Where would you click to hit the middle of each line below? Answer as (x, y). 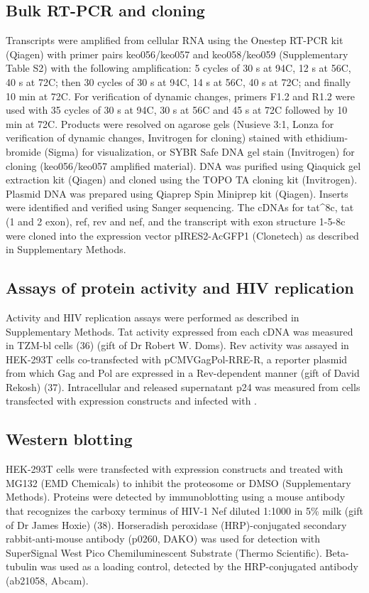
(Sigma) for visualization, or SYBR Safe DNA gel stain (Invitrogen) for (199, 151)
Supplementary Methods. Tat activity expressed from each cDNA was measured (180, 331)
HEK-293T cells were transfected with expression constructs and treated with (175, 469)
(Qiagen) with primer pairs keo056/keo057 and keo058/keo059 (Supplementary (177, 54)
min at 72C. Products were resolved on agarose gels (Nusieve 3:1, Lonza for (170, 123)
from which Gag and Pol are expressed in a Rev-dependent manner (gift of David (183, 373)
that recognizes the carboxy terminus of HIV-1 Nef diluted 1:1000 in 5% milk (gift (184, 511)
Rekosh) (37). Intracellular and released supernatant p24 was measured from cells (183, 386)
